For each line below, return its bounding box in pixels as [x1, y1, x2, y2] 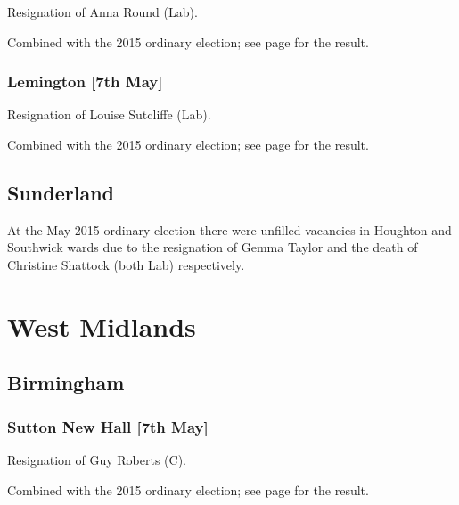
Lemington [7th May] [7, 70, 163, 93]
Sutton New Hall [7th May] [7, 415, 209, 437]
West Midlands [7, 307, 196, 344]
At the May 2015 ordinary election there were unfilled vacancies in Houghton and [7, 220, 452, 239]
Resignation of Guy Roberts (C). [7, 450, 186, 468]
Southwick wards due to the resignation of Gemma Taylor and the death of [7, 238, 418, 257]
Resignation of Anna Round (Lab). [7, 3, 198, 20]
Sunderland [7, 178, 114, 206]
